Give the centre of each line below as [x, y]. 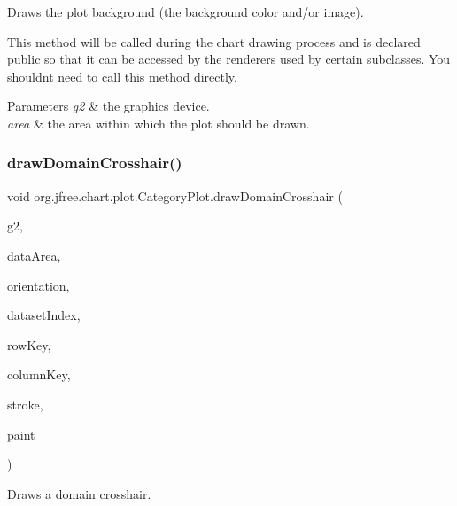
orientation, [39, 285]
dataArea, [34, 255]
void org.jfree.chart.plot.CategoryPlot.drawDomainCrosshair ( [175, 195]
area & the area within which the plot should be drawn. [159, 123]
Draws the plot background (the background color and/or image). [186, 12]
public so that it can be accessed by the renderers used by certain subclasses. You [229, 59]
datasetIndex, [44, 315]
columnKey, [39, 374]
